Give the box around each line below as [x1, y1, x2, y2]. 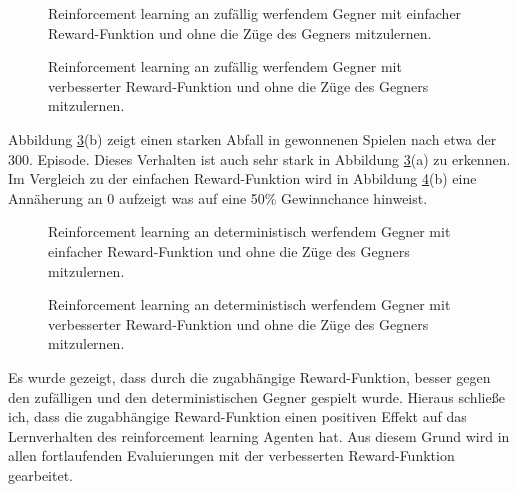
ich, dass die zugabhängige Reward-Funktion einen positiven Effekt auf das [8, 406, 467, 427]
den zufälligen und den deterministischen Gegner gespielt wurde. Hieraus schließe [8, 386, 505, 407]
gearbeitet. [8, 464, 73, 485]
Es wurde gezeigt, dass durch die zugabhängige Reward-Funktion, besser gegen [8, 366, 491, 387]
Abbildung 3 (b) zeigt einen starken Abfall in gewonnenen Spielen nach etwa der [8, 128, 497, 149]
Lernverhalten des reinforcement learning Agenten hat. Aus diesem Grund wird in [8, 425, 510, 446]
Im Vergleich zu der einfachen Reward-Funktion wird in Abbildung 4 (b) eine [8, 168, 477, 189]
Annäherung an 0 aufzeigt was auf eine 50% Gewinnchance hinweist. [8, 187, 428, 208]
